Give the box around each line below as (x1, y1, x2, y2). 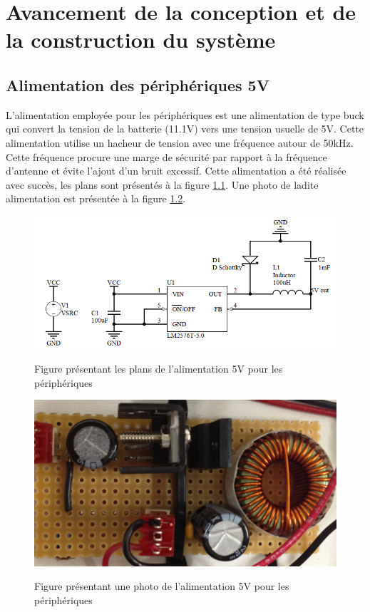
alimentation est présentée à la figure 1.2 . (6, 191, 186, 206)
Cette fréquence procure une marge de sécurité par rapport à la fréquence (6, 149, 327, 164)
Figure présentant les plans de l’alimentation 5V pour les (34, 361, 283, 376)
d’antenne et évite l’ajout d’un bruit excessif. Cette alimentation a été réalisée (6, 163, 346, 178)
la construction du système (6, 25, 276, 54)
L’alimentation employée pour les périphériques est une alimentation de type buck (6, 107, 364, 122)
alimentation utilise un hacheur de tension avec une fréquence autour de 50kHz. (6, 135, 354, 150)
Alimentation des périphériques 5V (6, 73, 269, 95)
